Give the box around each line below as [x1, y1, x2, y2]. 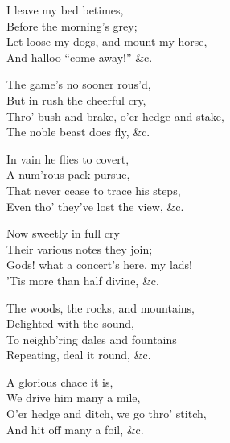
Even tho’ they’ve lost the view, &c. [6, 197, 184, 214]
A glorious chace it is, [6, 373, 113, 390]
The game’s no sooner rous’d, [6, 76, 151, 93]
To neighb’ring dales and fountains [6, 330, 177, 347]
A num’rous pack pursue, [6, 166, 130, 183]
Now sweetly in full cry [6, 225, 120, 242]
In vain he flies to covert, [6, 150, 129, 167]
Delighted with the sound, [6, 315, 134, 332]
